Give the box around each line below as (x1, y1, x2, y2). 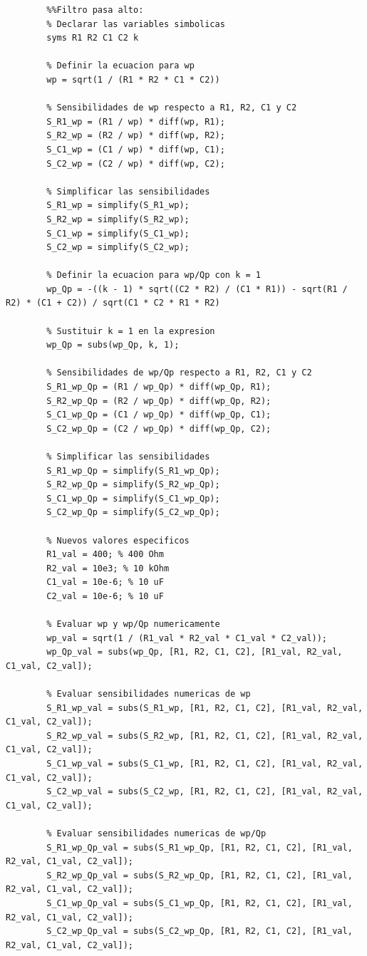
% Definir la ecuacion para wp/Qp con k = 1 (46, 270, 261, 281)
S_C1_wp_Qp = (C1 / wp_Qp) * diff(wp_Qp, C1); (46, 410, 272, 420)
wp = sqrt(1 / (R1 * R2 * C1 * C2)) (46, 74, 220, 85)
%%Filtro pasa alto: (46, 5, 144, 15)
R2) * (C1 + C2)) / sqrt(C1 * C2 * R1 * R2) (6, 298, 220, 308)
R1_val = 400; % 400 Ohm (46, 549, 164, 560)
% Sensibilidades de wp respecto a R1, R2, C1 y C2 (46, 103, 297, 113)
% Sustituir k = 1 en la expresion (46, 326, 215, 336)
